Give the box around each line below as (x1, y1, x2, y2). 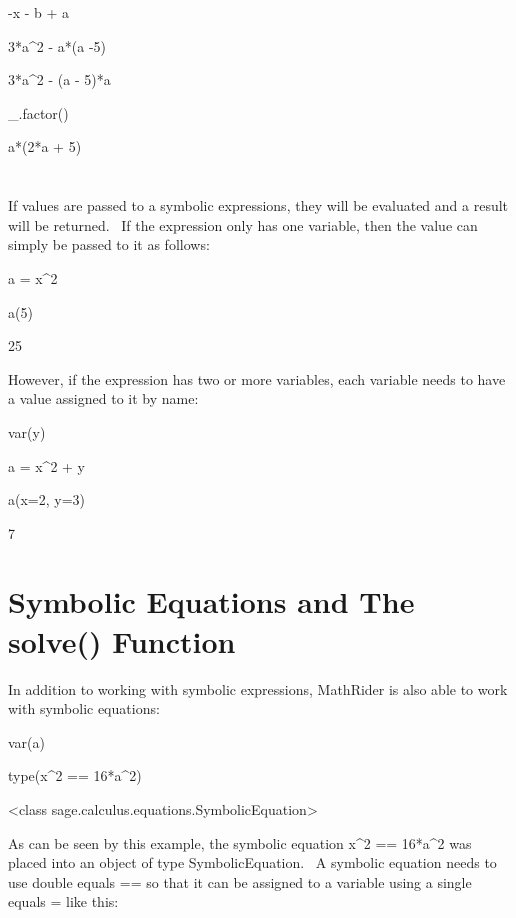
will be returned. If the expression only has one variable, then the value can (8, 214, 478, 235)
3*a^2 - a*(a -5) (8, 35, 106, 56)
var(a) (8, 731, 45, 752)
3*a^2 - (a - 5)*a (8, 69, 111, 90)
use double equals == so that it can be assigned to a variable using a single (8, 871, 472, 892)
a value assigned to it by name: (8, 388, 199, 409)
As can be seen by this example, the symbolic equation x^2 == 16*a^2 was (8, 832, 472, 853)
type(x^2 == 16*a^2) (8, 765, 142, 786)
